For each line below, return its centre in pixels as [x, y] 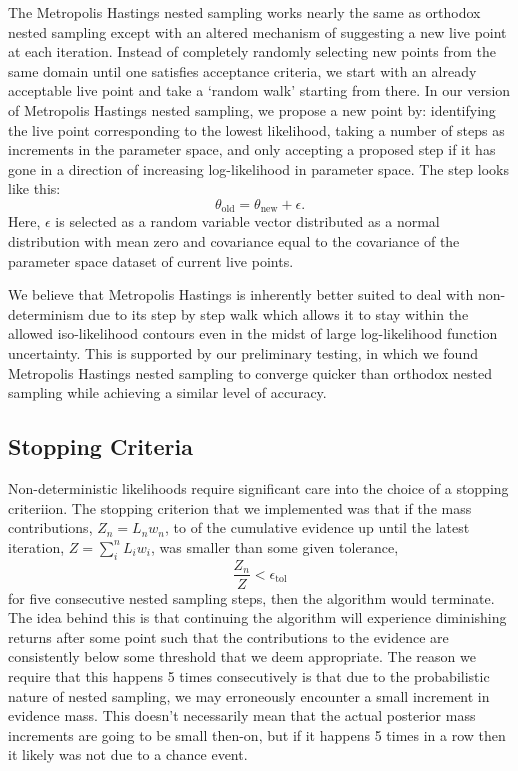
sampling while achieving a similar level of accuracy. [167, 392]
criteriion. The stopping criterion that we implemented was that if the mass [240, 507]
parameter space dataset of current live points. [151, 260]
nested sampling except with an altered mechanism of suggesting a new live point [257, 31]
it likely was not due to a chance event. [128, 754]
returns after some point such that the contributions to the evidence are [228, 636]
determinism [46, 313]
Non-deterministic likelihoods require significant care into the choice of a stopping [258, 487]
